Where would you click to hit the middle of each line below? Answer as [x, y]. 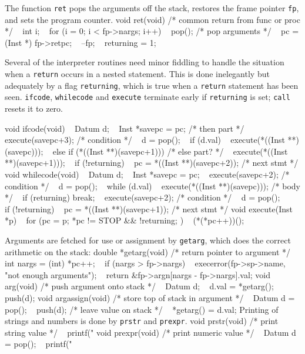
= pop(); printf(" [38, 344]
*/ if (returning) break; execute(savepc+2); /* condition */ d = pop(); [143, 197]
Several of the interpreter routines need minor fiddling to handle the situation [145, 62]
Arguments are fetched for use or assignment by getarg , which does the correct [148, 240]
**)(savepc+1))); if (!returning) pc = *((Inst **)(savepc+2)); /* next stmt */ [152, 163]
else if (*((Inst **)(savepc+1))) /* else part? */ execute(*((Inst [170, 151]
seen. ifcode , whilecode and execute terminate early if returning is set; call [148, 97]
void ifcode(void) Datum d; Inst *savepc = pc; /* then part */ [125, 128]
